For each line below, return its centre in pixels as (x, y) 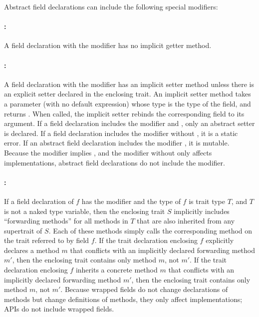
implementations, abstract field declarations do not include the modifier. (115, 162)
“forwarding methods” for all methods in (66, 221)
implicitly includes (202, 211)
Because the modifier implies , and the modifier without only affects (108, 152)
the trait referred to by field (47, 240)
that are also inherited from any (186, 221)
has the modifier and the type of (131, 201)
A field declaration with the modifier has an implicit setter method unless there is (129, 84)
